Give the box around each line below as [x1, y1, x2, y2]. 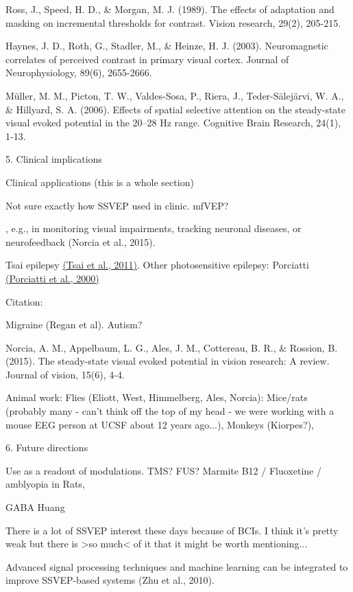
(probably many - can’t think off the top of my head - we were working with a [5, 404, 334, 418]
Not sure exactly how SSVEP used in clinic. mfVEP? [5, 198, 229, 212]
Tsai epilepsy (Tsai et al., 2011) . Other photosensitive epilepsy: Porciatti [5, 258, 309, 272]
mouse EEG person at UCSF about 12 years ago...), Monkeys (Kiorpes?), [5, 417, 314, 431]
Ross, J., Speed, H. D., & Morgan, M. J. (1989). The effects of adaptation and [5, 2, 334, 16]
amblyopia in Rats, [5, 477, 85, 491]
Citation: [5, 294, 43, 308]
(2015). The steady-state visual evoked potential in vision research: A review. [5, 354, 330, 368]
